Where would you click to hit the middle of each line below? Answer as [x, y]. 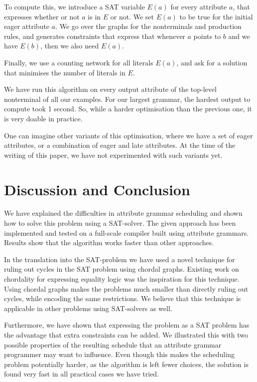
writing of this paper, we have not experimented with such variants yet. [113, 155]
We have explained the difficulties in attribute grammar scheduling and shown [123, 213]
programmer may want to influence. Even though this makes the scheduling [119, 354]
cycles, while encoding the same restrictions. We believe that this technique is [123, 298]
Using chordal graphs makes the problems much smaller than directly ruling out [126, 288]
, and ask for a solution [212, 62]
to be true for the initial [216, 16]
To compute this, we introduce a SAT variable [74, 6]
